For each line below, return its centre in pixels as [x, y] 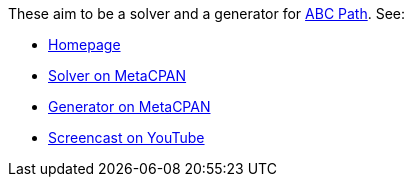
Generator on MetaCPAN [129, 106]
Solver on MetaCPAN [117, 75]
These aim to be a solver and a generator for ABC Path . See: [207, 13]
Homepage [84, 44]
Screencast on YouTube [126, 137]
